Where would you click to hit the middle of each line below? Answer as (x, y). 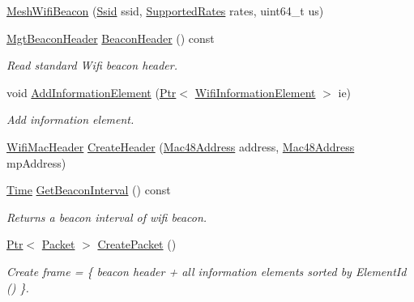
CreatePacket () (137, 244)
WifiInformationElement (255, 92)
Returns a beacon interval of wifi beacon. (107, 217)
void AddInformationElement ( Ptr (92, 92)
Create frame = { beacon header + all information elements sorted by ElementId (207, 271)
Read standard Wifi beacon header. (92, 65)
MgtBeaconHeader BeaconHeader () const (111, 38)
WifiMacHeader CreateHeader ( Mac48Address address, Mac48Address (181, 146)
